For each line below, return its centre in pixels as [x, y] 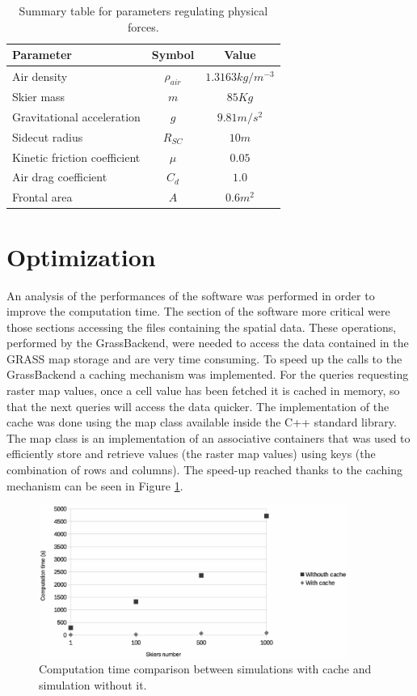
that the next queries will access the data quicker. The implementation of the [198, 406]
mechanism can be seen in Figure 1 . [95, 485]
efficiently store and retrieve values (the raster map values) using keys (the [191, 454]
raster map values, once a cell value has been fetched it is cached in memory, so [203, 390]
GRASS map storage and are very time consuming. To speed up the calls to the [204, 358]
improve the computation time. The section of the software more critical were [198, 311]
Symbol [173, 55]
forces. [143, 26]
